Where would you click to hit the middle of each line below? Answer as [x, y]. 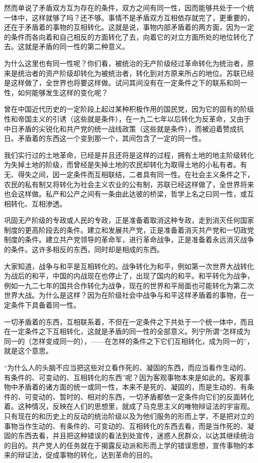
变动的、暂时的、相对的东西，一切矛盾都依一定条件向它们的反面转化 [143, 396]
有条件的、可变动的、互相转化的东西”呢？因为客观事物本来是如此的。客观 [124, 377]
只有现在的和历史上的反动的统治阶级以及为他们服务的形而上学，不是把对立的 [129, 416]
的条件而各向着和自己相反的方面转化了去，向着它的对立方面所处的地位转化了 [129, 36]
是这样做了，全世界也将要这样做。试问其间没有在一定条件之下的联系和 [119, 83]
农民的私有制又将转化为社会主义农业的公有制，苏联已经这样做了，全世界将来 [129, 184]
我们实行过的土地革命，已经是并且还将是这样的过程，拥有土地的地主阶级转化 [129, 155]
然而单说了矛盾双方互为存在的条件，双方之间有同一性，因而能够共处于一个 [126, 7]
